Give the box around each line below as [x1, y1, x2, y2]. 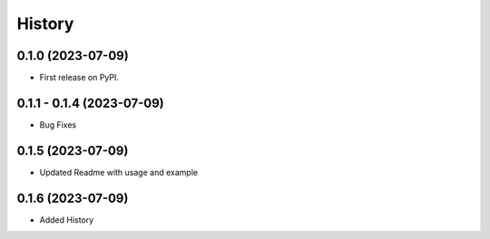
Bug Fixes [39, 119, 77, 130]
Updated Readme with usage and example [39, 167, 199, 177]
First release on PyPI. [39, 72, 120, 83]
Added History [39, 214, 94, 225]
